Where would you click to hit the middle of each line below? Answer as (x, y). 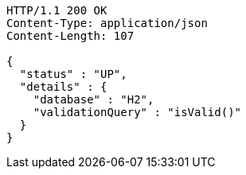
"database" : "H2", (94, 99)
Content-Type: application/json (107, 23)
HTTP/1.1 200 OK (57, 10)
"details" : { (63, 87)
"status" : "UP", (73, 74)
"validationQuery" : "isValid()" (137, 112)
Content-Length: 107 (70, 36)
